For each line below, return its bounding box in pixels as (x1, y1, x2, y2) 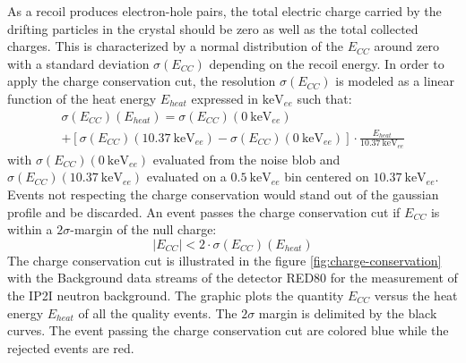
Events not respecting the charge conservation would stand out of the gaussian (7, 185, 439, 203)
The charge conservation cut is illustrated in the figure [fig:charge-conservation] (7, 250, 442, 269)
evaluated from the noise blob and (152, 149, 341, 168)
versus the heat (374, 285, 458, 304)
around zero (374, 37, 439, 55)
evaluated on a (146, 167, 227, 186)
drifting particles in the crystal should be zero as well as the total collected (7, 19, 419, 38)
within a (7, 220, 53, 239)
